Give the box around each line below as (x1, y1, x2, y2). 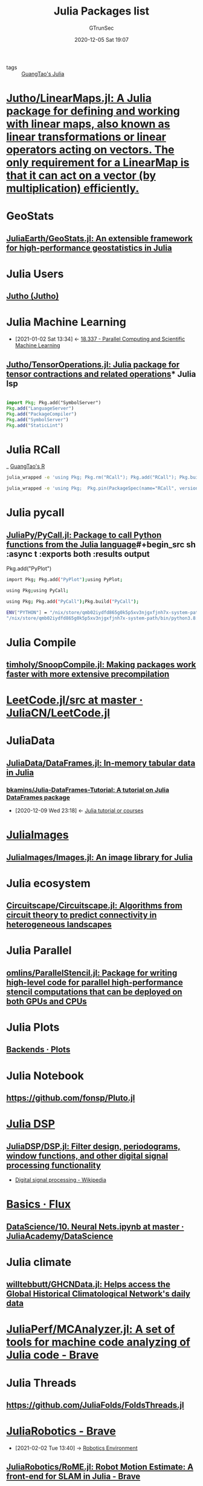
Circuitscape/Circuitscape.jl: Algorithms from (6, 901, 182, 911)
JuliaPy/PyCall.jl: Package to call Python (6, 530, 162, 540)
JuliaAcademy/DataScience (6, 1231, 114, 1241)
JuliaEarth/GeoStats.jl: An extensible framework (6, 233, 193, 244)
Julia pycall (6, 506, 65, 519)
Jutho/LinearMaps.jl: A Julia (6, 92, 152, 105)
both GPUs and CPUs (6, 996, 88, 1007)
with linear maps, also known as (6, 117, 170, 131)
